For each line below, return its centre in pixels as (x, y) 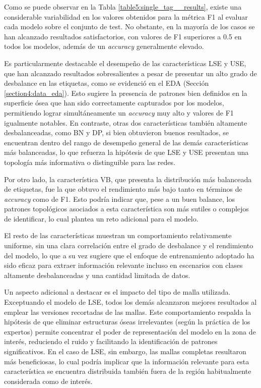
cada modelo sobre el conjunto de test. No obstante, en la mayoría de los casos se (129, 26)
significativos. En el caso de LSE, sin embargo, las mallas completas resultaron (125, 351)
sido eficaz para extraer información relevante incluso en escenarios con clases (123, 265)
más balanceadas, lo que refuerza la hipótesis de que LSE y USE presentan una (126, 152)
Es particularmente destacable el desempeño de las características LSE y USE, (125, 63)
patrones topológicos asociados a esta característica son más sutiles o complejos (126, 209)
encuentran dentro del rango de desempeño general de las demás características (126, 142)
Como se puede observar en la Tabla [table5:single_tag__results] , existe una (123, 7)
